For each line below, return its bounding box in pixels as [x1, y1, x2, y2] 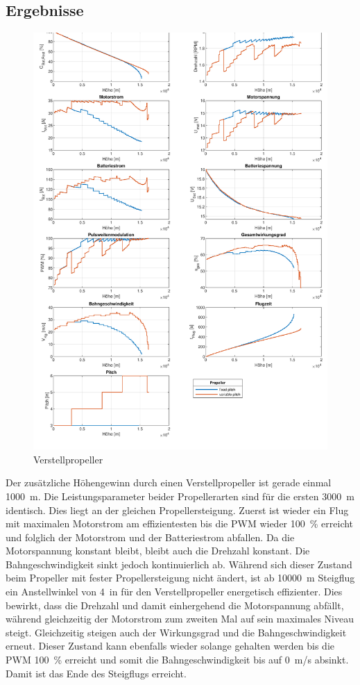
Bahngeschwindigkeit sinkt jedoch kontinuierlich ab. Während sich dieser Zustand [6, 556, 352, 571]
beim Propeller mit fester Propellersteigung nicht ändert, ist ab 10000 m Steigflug [6, 570, 355, 585]
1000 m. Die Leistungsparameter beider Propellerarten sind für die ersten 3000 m [6, 488, 354, 503]
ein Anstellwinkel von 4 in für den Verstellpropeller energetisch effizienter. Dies [6, 584, 343, 599]
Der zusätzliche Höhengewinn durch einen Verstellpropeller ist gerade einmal [6, 475, 332, 490]
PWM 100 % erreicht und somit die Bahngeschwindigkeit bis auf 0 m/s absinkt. [6, 652, 349, 667]
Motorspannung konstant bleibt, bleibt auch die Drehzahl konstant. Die [6, 543, 310, 558]
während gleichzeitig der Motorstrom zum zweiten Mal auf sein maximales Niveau [6, 611, 354, 626]
